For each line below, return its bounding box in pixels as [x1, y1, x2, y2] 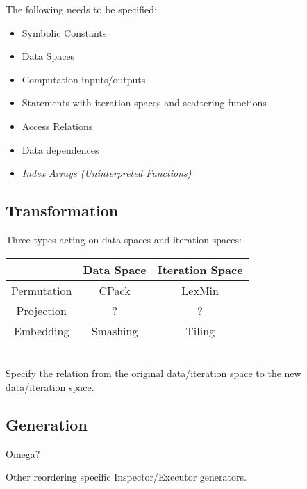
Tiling [185, 322, 215, 339]
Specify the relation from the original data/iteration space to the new [6, 366, 301, 380]
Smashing [91, 322, 138, 339]
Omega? [6, 446, 40, 460]
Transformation [6, 200, 119, 221]
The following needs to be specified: [6, 2, 157, 16]
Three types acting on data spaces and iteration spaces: [6, 232, 242, 246]
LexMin [181, 282, 219, 298]
